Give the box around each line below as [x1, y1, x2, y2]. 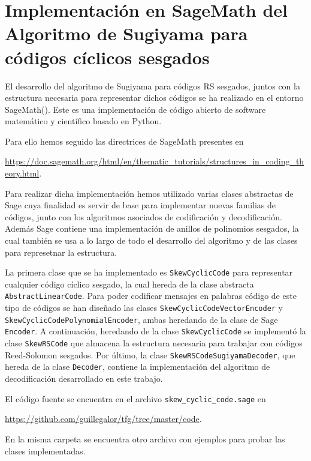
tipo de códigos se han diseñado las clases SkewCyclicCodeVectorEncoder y [5, 301, 283, 314]
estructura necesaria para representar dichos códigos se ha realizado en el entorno [5, 91, 304, 104]
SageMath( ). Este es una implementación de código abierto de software [5, 103, 266, 115]
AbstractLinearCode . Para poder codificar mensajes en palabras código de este [5, 289, 297, 302]
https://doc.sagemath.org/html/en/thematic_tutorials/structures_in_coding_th [5, 155, 304, 167]
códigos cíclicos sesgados [5, 44, 210, 69]
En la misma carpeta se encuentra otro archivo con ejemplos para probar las [5, 432, 285, 445]
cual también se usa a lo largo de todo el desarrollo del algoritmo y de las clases [5, 234, 298, 247]
